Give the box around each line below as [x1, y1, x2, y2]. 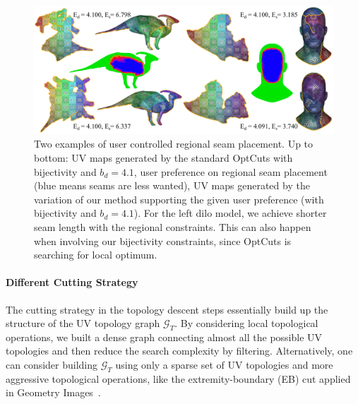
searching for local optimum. [34, 247, 157, 262]
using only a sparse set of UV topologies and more [115, 357, 333, 372]
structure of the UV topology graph [6, 316, 160, 331]
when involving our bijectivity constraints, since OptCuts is [34, 233, 292, 248]
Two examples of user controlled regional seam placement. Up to [34, 136, 314, 151]
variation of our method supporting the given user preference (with [34, 191, 324, 206]
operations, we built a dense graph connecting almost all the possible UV [6, 329, 323, 344]
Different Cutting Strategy [6, 275, 138, 290]
